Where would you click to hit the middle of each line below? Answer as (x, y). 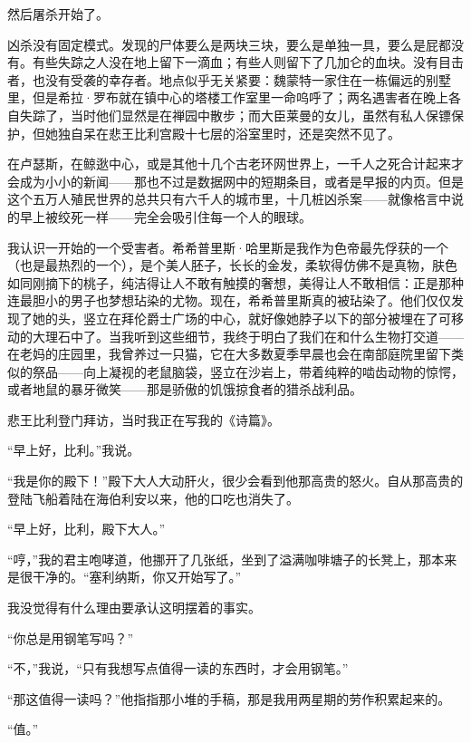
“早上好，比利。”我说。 (74, 450)
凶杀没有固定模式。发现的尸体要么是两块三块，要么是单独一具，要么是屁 (223, 44)
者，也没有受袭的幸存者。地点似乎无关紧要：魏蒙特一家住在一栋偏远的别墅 (229, 79)
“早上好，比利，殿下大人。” (87, 529)
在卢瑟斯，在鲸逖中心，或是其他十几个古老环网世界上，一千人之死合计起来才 (235, 164)
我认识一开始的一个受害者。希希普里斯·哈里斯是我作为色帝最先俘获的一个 (228, 247)
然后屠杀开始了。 (58, 14)
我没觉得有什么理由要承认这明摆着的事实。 (134, 608)
